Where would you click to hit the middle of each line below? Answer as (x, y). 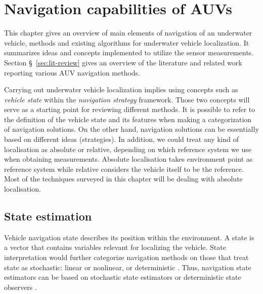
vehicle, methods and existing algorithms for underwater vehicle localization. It (127, 42)
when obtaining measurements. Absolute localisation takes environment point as (128, 159)
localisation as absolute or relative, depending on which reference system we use (128, 149)
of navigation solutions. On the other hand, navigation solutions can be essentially (131, 129)
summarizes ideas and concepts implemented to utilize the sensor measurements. (129, 52)
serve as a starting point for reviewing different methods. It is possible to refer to (130, 109)
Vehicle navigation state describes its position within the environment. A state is (129, 237)
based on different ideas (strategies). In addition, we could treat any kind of (121, 139)
